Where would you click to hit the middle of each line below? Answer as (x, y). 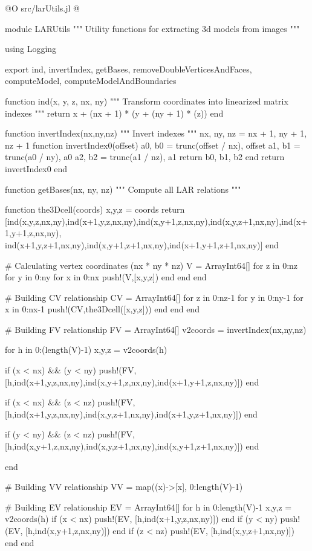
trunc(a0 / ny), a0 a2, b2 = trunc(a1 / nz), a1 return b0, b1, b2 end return (145, 157)
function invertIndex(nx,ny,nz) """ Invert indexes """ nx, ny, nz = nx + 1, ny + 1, (156, 133)
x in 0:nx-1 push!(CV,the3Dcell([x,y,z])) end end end (102, 309)
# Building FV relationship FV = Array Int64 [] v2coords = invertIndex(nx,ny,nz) (156, 329)
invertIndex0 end (36, 168)
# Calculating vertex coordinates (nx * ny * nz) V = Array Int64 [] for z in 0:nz (151, 265)
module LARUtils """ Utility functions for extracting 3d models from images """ (152, 28)
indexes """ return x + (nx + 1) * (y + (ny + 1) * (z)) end (114, 113)
